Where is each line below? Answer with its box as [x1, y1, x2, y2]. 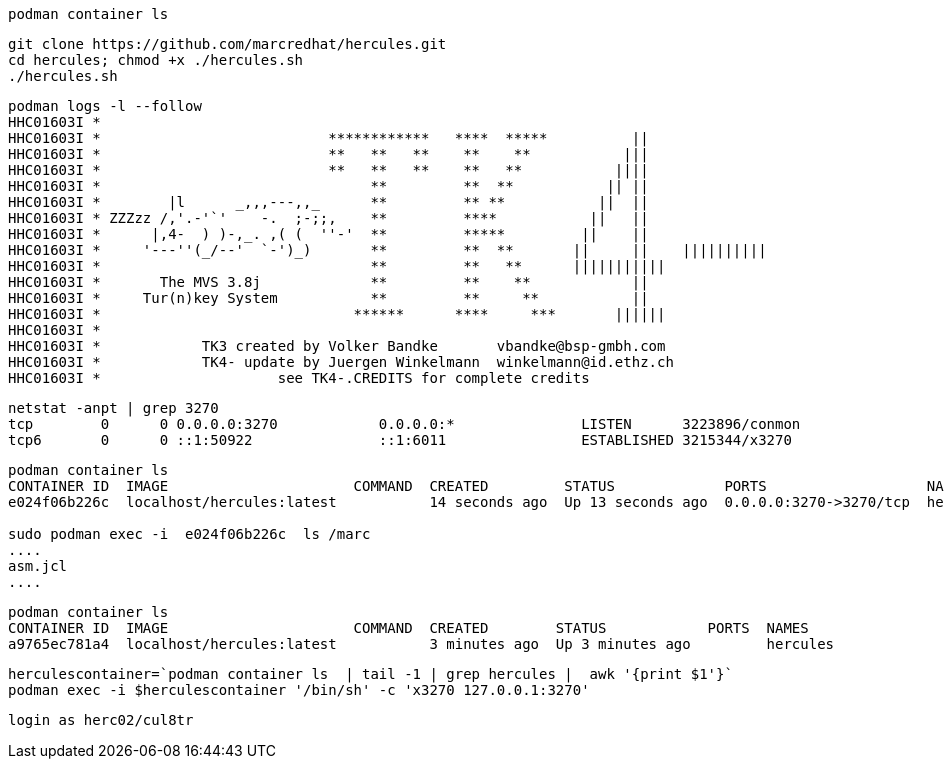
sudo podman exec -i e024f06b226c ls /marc [8, 526, 371, 542]
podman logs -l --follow [8, 98, 202, 114]
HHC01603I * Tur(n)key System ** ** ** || [8, 290, 649, 306]
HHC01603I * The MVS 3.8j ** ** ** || [8, 274, 649, 290]
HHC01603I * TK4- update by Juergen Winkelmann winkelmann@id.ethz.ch [8, 354, 674, 370]
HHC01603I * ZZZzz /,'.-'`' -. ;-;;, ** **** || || [8, 210, 649, 226]
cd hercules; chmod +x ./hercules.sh [8, 52, 304, 68]
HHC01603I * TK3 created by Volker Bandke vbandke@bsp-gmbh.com [8, 338, 666, 354]
